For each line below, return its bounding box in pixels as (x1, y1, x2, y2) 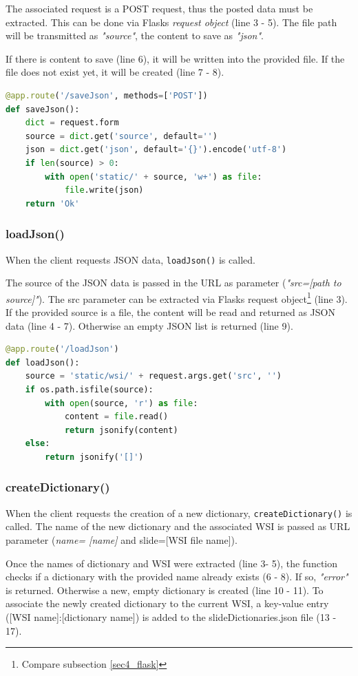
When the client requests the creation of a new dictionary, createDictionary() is (6, 505, 352, 520)
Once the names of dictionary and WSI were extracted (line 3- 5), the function (6, 556, 338, 570)
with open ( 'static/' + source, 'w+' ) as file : (45, 171, 262, 182)
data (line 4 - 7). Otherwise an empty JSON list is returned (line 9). (6, 318, 293, 332)
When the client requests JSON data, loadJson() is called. (6, 252, 255, 266)
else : (25, 439, 50, 449)
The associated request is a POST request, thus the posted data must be (6, 1, 313, 15)
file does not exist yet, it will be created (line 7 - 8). (6, 65, 224, 79)
